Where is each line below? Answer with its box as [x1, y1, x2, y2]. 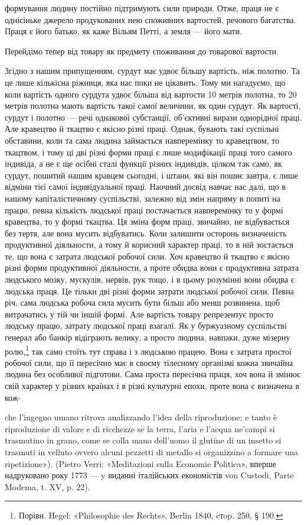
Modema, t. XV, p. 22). [5, 480, 90, 492]
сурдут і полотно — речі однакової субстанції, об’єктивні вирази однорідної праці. [5, 111, 302, 123]
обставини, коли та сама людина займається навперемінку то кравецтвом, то [5, 134, 279, 146]
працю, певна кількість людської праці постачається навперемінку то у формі [5, 203, 283, 216]
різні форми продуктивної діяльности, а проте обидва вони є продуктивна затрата [5, 261, 299, 274]
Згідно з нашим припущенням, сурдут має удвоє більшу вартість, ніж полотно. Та [5, 64, 300, 77]
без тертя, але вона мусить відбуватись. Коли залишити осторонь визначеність [5, 226, 287, 239]
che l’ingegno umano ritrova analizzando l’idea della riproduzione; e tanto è [5, 411, 277, 423]
